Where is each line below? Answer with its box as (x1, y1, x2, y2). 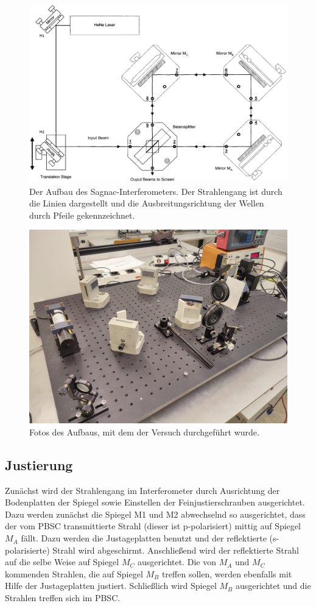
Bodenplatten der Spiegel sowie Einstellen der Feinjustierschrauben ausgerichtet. (5, 496, 305, 509)
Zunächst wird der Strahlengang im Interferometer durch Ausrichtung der (5, 484, 280, 496)
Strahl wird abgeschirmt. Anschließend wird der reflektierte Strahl (52, 543, 299, 556)
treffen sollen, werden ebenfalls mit (161, 567, 292, 580)
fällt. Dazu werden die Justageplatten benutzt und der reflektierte (21, 532, 267, 544)
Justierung (5, 455, 73, 474)
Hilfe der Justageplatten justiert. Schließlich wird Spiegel (5, 579, 217, 592)
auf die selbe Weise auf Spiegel (5, 555, 119, 568)
